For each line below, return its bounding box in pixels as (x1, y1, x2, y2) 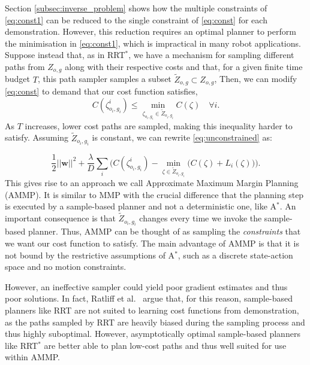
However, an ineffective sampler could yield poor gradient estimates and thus (5, 280, 288, 293)
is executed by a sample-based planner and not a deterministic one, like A (5, 200, 277, 212)
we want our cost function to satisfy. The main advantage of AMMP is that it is (5, 237, 299, 250)
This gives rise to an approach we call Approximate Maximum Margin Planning (5, 177, 299, 189)
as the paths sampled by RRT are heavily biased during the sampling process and (5, 315, 305, 328)
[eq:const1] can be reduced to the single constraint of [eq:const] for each (5, 13, 267, 26)
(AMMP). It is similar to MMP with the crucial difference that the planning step (5, 188, 304, 200)
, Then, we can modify (214, 72, 297, 85)
